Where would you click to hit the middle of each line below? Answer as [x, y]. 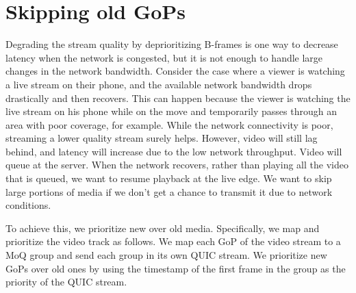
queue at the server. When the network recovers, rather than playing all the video [177, 165]
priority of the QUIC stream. [66, 282]
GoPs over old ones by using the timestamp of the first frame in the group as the [176, 268]
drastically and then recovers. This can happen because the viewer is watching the [178, 98]
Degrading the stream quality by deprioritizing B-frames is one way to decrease [172, 44]
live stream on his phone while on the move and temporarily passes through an [171, 111]
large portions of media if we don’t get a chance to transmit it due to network [169, 191]
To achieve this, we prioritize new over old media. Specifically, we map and [163, 228]
